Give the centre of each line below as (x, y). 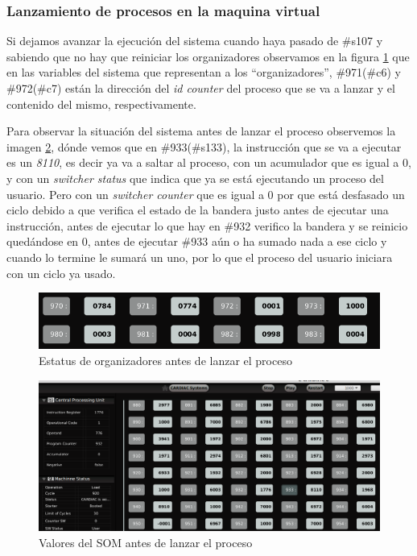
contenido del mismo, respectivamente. (101, 104)
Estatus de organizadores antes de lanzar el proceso (165, 360)
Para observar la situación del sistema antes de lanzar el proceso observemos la (201, 131)
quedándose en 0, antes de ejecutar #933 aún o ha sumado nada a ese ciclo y (197, 241)
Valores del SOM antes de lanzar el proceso (146, 542)
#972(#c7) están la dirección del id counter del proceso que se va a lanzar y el (201, 88)
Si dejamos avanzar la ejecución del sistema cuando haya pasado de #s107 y (195, 41)
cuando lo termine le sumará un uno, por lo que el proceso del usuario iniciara (200, 257)
